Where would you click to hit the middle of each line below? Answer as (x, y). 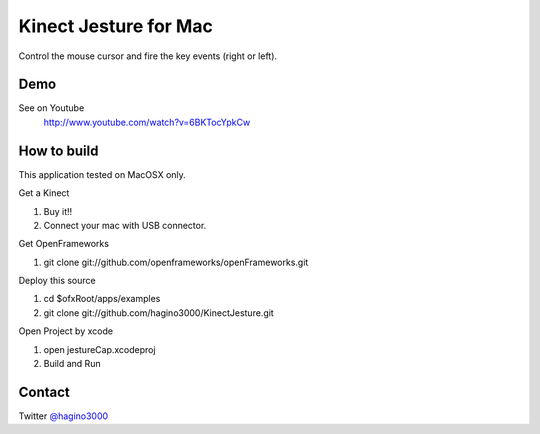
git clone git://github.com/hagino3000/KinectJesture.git (158, 312)
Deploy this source (57, 281)
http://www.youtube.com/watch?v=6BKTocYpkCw (147, 122)
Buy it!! (58, 211)
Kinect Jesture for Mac (116, 26)
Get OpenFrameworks (64, 244)
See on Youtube (51, 108)
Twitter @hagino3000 (63, 416)
